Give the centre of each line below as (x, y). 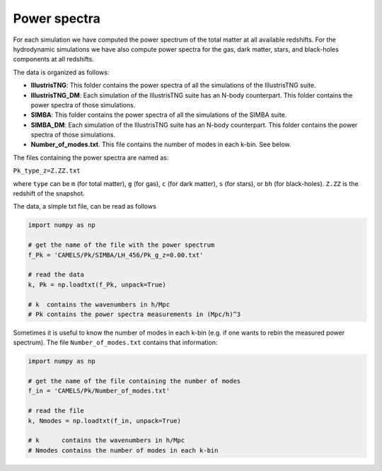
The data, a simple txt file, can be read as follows (85, 207)
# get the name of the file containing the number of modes (134, 381)
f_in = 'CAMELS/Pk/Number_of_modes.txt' (99, 391)
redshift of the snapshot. (49, 194)
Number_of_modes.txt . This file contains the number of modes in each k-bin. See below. (161, 144)
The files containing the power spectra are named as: (91, 157)
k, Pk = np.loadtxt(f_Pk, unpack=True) (97, 284)
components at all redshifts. (54, 59)
